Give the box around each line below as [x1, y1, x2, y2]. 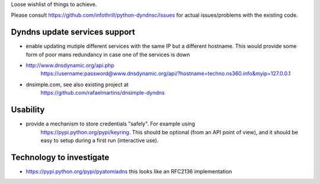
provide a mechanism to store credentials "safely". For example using [25, 120, 196, 127]
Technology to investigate [11, 152, 110, 162]
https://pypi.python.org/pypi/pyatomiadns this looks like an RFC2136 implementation [25, 167, 232, 175]
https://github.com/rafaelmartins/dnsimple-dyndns [40, 89, 165, 96]
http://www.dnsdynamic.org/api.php [25, 62, 115, 69]
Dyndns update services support [11, 27, 136, 37]
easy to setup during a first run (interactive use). [40, 137, 159, 144]
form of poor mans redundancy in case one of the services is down [25, 51, 190, 58]
